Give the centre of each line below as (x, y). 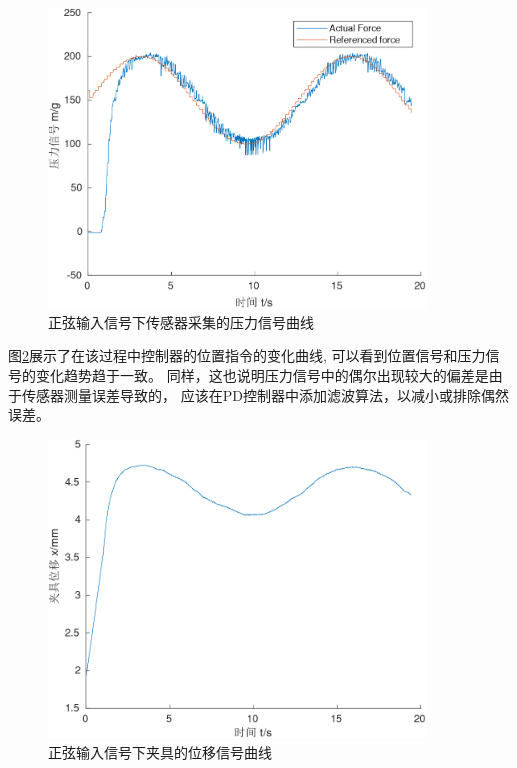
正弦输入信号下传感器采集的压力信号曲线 (181, 321)
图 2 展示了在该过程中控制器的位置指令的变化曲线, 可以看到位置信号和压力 (247, 355)
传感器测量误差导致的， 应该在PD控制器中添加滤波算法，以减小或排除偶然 (265, 394)
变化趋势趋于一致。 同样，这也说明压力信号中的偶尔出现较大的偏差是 (262, 375)
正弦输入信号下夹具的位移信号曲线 (160, 752)
